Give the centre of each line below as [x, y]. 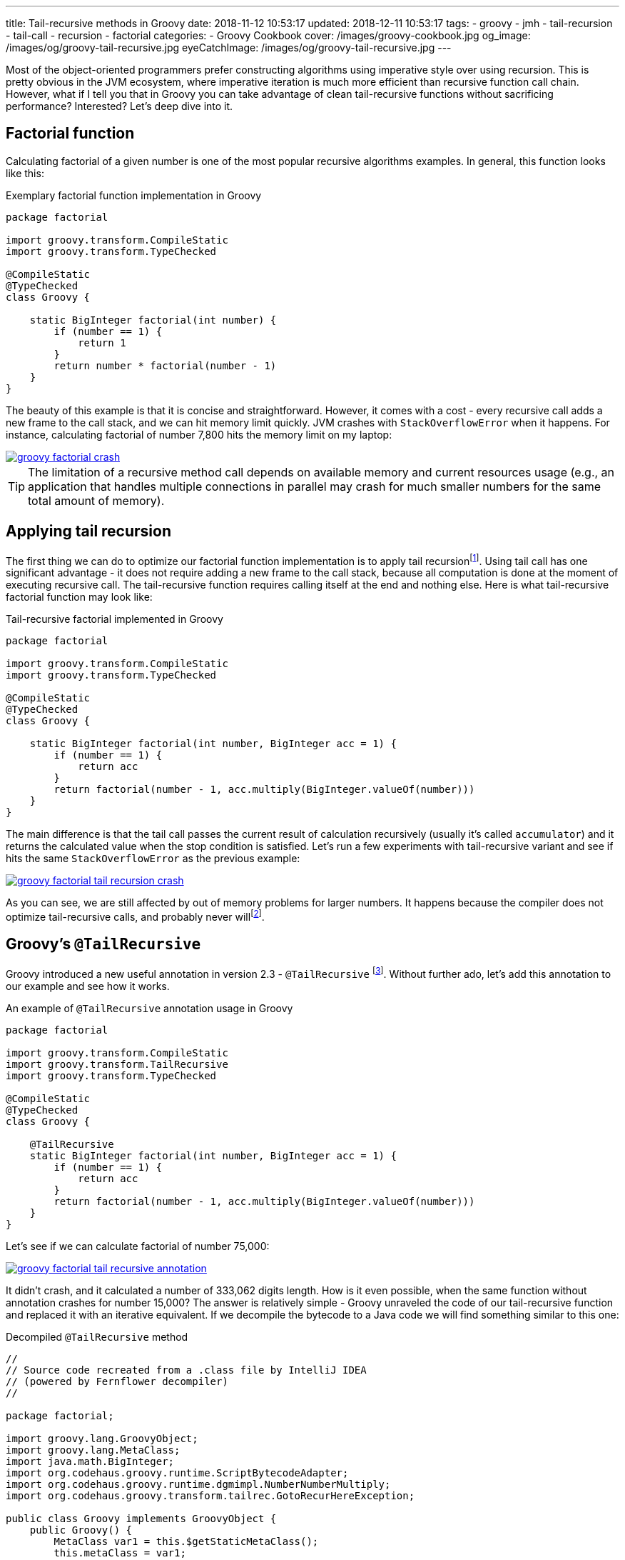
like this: [25, 173]
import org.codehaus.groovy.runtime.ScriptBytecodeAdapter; [177, 1472]
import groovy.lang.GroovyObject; [102, 1438]
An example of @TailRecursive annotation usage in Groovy [149, 1008]
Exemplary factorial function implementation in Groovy [134, 195]
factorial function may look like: [79, 597]
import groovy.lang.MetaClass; [93, 1450]
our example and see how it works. [88, 986]
